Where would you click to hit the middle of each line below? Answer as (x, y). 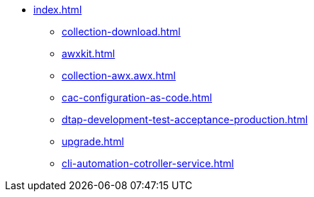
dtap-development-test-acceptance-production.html (185, 119)
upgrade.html (93, 141)
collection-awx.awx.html (119, 75)
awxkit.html (89, 54)
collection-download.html (121, 32)
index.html (58, 10)
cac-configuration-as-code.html (137, 97)
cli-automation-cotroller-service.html (148, 163)
